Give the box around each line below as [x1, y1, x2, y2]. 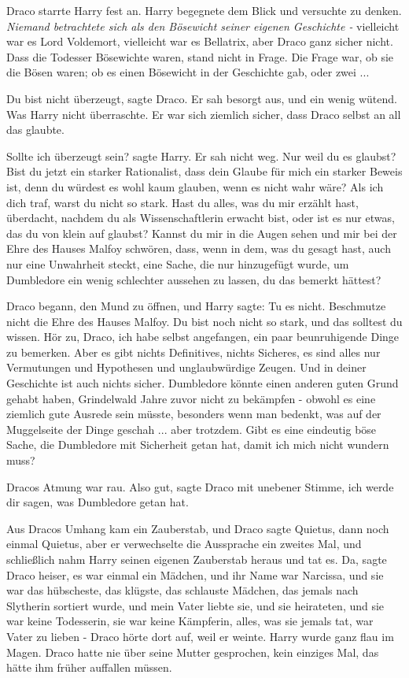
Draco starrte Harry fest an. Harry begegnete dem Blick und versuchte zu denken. [6, 2, 402, 18]
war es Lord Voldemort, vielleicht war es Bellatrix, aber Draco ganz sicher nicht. [6, 33, 393, 50]
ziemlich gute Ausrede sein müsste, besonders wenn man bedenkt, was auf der [6, 406, 381, 422]
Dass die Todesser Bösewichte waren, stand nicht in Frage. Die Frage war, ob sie [6, 48, 394, 65]
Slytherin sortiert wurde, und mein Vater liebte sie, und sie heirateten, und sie [6, 597, 385, 613]
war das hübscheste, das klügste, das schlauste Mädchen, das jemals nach [6, 582, 359, 598]
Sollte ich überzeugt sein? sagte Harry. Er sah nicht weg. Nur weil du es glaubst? [6, 147, 396, 164]
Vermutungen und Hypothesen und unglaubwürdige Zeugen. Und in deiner [6, 359, 367, 376]
